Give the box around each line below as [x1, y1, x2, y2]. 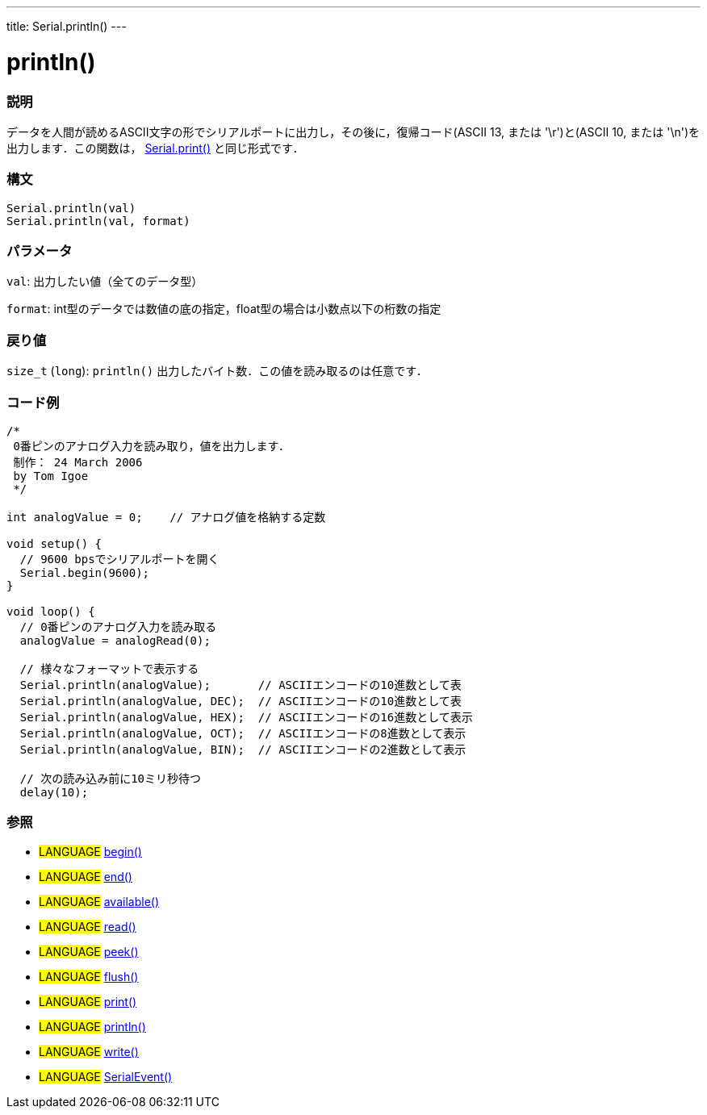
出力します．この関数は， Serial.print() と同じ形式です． [6, 140, 304, 155]
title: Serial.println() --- [6, 19, 127, 33]
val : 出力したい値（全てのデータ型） [6, 274, 203, 289]
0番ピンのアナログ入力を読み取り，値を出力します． [13, 439, 291, 453]
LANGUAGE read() [39, 919, 136, 933]
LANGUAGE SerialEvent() [39, 1069, 173, 1084]
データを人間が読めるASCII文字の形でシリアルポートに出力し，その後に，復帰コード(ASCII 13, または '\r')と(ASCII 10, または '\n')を [6, 124, 701, 139]
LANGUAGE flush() [39, 969, 139, 983]
